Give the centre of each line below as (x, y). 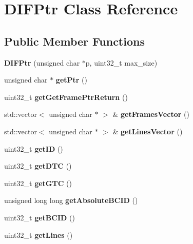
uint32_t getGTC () (38, 183)
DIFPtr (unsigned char (42, 62)
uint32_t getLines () (38, 235)
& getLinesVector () (148, 131)
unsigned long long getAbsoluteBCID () (71, 200)
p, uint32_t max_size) (121, 62)
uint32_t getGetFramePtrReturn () (66, 97)
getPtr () (72, 80)
